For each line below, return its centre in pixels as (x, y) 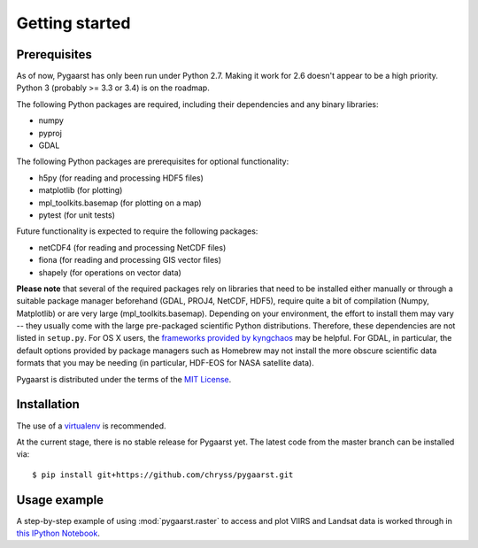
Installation (48, 404)
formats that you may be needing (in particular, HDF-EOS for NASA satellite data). (165, 363)
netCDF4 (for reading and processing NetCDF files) (132, 247)
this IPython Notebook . (58, 533)
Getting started (73, 23)
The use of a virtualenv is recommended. (92, 426)
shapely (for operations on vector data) (110, 272)
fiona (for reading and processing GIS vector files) (130, 260)
